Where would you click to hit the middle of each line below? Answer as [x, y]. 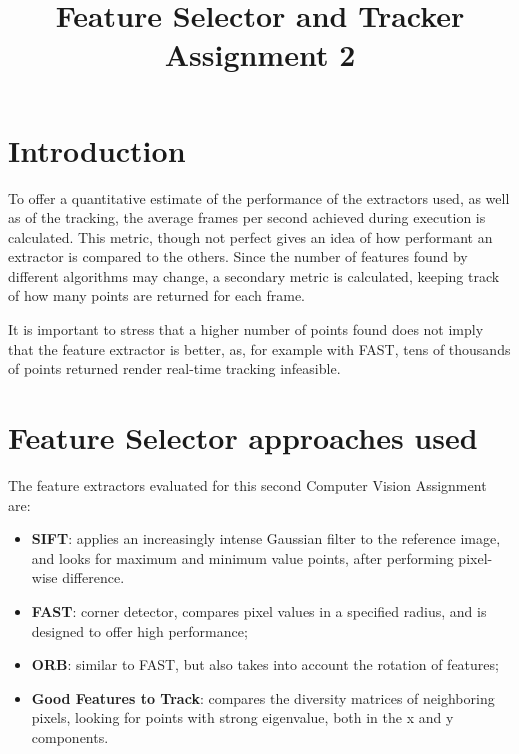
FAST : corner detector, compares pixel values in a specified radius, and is [259, 610]
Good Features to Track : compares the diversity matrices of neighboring [263, 697]
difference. [93, 577]
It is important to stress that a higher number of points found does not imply [246, 329]
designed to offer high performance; [139, 630]
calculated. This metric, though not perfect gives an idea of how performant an [250, 236]
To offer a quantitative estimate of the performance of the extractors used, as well [259, 197]
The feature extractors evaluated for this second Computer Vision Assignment [247, 484]
